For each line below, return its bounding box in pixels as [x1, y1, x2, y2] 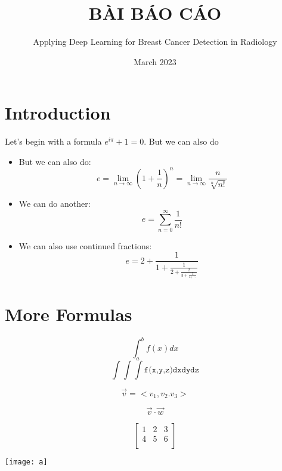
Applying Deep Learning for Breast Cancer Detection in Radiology [33, 35, 277, 48]
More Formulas [5, 301, 132, 326]
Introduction [5, 100, 111, 125]
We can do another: [18, 197, 91, 209]
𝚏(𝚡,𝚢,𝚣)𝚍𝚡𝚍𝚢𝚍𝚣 [144, 365, 200, 374]
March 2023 [134, 55, 176, 68]
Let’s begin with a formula [5, 135, 102, 148]
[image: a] [5, 457, 48, 466]
